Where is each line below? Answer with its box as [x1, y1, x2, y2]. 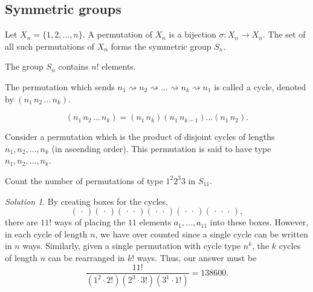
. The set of [263, 28, 306, 41]
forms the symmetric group [111, 39, 211, 52]
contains [58, 60, 89, 73]
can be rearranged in [48, 251, 125, 264]
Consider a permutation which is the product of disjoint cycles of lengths [5, 130, 275, 143]
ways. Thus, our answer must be [137, 251, 257, 264]
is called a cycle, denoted [214, 80, 306, 93]
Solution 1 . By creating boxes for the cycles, [5, 194, 168, 207]
